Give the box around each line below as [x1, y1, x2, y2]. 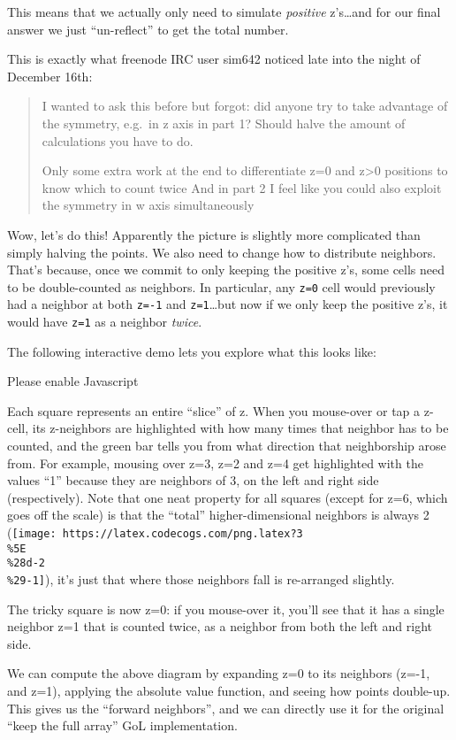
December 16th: [7, 66, 93, 85]
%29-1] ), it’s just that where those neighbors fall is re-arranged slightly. [7, 570, 395, 588]
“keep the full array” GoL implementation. [7, 716, 238, 735]
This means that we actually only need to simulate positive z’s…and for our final [7, 3, 441, 20]
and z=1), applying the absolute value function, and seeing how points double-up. [7, 682, 451, 700]
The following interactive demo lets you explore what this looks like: [7, 342, 376, 360]
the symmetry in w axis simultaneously [42, 196, 255, 214]
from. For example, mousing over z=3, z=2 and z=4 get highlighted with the [7, 453, 423, 472]
